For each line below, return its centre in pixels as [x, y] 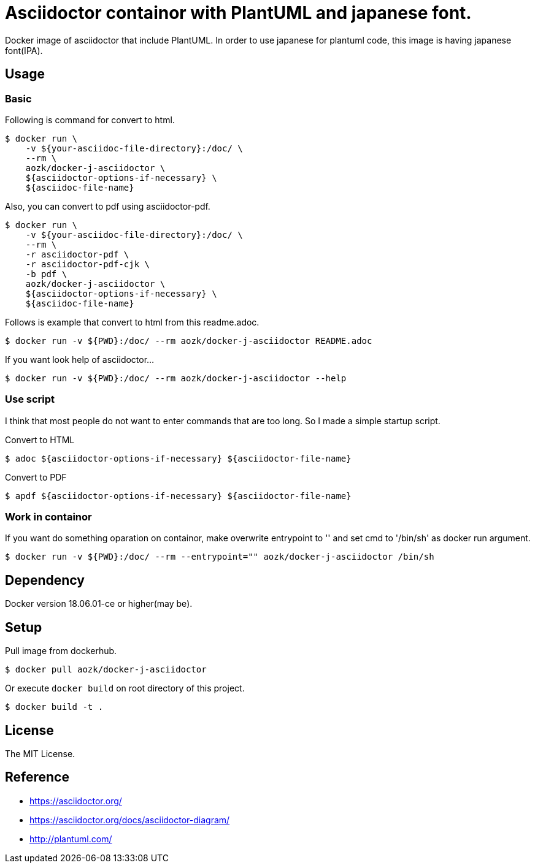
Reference [37, 777]
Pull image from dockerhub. [61, 651]
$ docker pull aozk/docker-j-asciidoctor [106, 670]
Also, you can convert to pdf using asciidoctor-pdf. [108, 206]
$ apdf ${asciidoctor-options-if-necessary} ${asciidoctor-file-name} [178, 496]
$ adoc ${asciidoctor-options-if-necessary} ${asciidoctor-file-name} [178, 458]
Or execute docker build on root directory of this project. [125, 688]
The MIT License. [40, 754]
